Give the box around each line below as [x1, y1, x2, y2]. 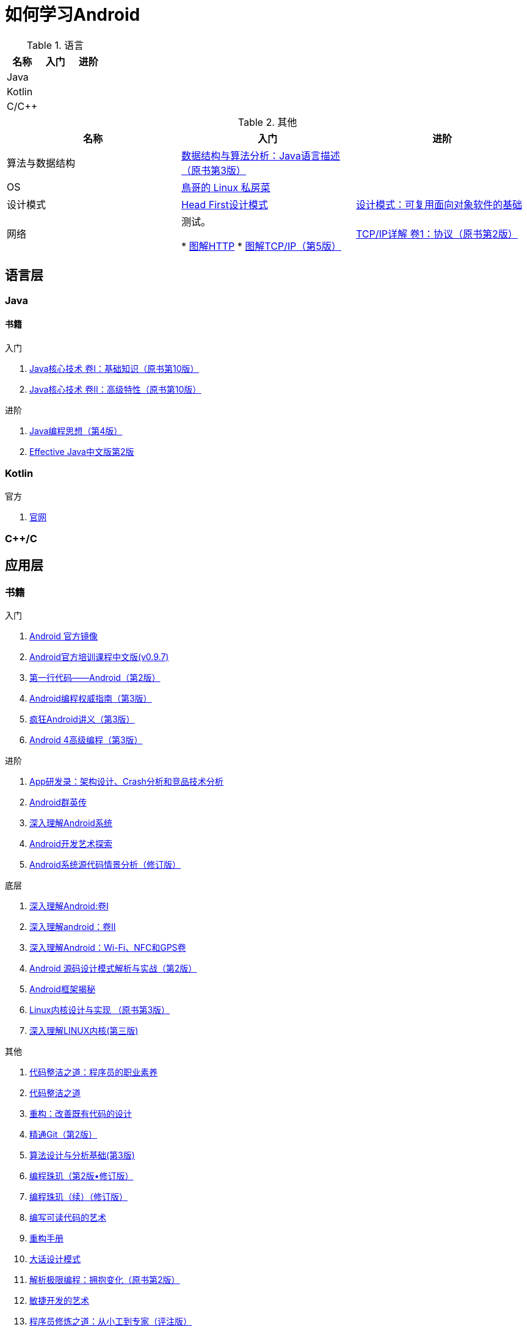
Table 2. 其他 [238, 115, 297, 128]
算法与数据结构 [7, 156, 76, 169]
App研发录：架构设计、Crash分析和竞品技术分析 [29, 776, 224, 787]
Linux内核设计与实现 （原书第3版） [29, 1005, 170, 1016]
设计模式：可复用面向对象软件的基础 [355, 198, 522, 211]
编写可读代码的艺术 [29, 1212, 106, 1223]
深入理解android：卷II [29, 921, 116, 932]
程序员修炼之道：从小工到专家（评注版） [29, 1316, 192, 1327]
